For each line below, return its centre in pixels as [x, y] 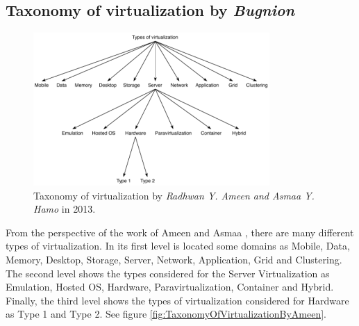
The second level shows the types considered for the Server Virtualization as [168, 273]
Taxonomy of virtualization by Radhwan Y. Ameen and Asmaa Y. [174, 195]
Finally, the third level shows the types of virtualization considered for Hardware [177, 300]
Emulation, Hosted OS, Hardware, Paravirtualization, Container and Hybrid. [170, 287]
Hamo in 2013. [65, 209]
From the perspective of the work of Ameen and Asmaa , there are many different [180, 232]
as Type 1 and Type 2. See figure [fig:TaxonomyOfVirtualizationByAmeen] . [166, 314]
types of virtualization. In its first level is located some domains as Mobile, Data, [178, 246]
